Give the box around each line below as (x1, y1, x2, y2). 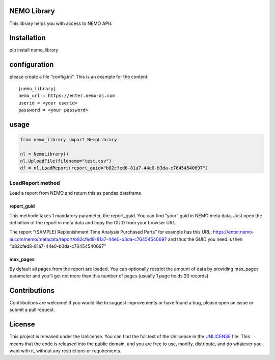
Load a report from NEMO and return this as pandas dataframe (9, 190, 142, 196)
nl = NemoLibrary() (20, 151, 69, 157)
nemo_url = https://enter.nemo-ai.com (18, 93, 116, 99)
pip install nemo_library (9, 47, 59, 53)
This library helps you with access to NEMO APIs (9, 20, 112, 27)
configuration (9, 60, 54, 69)
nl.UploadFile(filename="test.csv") (20, 158, 112, 164)
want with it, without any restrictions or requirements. (9, 347, 122, 354)
